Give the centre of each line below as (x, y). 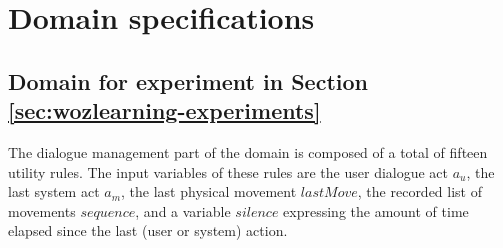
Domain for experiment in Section (188, 80)
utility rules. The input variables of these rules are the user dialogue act (228, 171)
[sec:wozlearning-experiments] (164, 110)
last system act (54, 191)
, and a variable (183, 210)
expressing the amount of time (376, 210)
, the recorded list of (420, 191)
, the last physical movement (209, 191)
